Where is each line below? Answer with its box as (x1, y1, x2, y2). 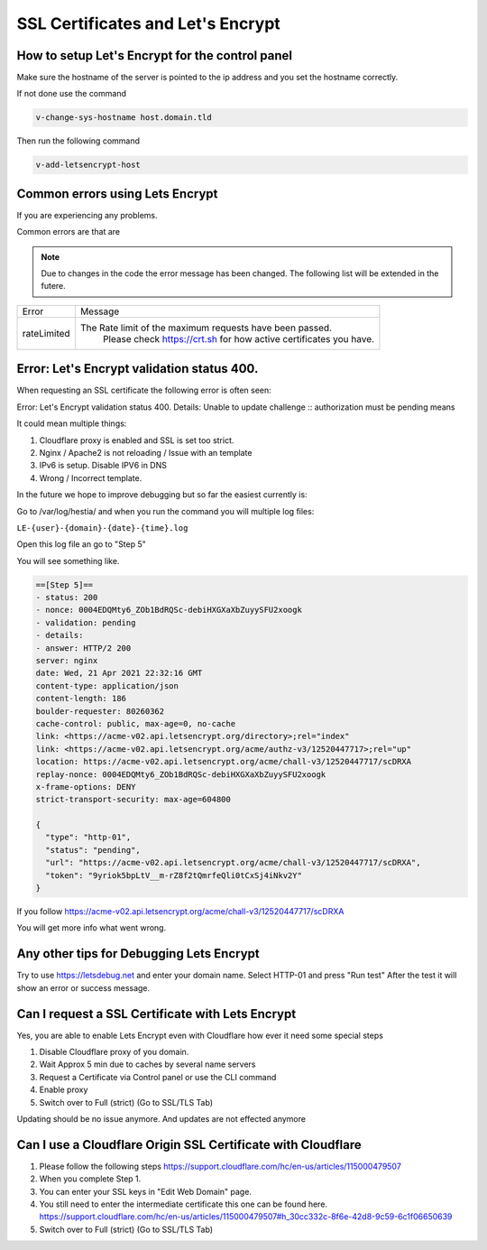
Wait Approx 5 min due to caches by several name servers (39, 1059, 256, 1069)
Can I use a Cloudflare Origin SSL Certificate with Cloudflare (16, 1137, 363, 1153)
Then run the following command (16, 135, 140, 146)
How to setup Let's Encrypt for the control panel (16, 48, 293, 63)
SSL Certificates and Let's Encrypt (16, 14, 281, 33)
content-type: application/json (35, 681, 179, 690)
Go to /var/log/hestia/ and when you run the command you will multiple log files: (16, 505, 315, 516)
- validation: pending (35, 617, 136, 627)
